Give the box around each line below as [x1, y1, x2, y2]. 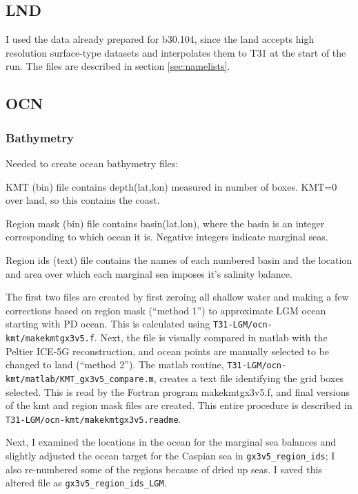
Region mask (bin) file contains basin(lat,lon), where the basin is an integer [6, 216, 325, 230]
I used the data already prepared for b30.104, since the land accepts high [6, 32, 315, 46]
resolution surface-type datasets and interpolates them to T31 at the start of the [6, 45, 346, 59]
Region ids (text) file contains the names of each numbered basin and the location [6, 252, 352, 267]
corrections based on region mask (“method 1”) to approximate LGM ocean [6, 303, 326, 317]
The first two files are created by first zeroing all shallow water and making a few [6, 289, 349, 304]
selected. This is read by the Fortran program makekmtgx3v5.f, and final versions [6, 384, 350, 399]
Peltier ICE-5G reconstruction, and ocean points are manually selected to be [6, 343, 330, 358]
